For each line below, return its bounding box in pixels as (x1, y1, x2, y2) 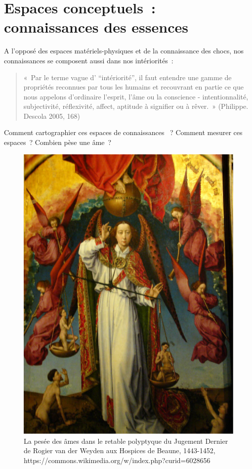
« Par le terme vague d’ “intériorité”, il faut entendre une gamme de (23, 72, 232, 82)
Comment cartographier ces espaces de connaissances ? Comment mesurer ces (4, 127, 243, 138)
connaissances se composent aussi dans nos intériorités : (4, 55, 173, 65)
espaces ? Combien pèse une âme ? (4, 137, 112, 147)
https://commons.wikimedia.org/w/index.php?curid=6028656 (24, 455, 210, 465)
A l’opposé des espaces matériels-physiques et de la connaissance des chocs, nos (4, 46, 244, 56)
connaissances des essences (4, 17, 188, 37)
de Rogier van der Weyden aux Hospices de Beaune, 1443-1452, (24, 445, 215, 456)
